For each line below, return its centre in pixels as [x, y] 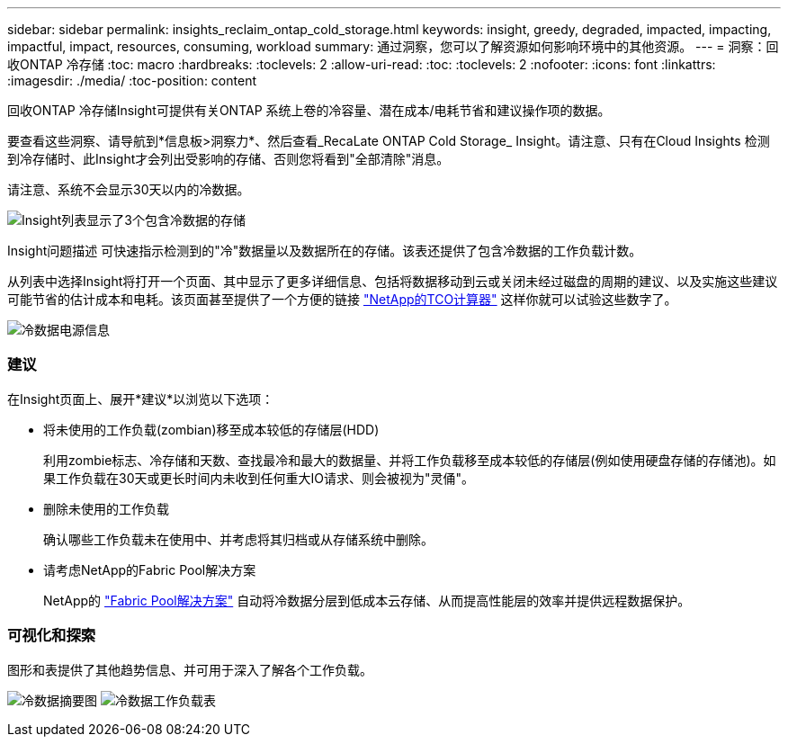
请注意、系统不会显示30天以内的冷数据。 [129, 189]
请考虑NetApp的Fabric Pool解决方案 [150, 569]
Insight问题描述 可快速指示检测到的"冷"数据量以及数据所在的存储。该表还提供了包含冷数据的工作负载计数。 [325, 251]
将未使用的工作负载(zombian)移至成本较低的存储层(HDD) [211, 429]
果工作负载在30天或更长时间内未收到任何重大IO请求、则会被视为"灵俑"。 [259, 478]
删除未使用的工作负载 [106, 508]
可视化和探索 [52, 636]
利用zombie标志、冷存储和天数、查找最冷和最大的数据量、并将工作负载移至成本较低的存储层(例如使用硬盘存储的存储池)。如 [410, 460]
